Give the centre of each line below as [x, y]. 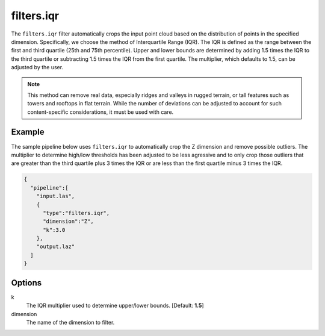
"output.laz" [56, 247]
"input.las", [56, 196]
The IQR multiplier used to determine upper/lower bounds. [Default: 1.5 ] [115, 306]
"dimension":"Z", [69, 222]
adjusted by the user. [37, 67]
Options [26, 283]
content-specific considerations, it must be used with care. [101, 112]
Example [28, 132]
